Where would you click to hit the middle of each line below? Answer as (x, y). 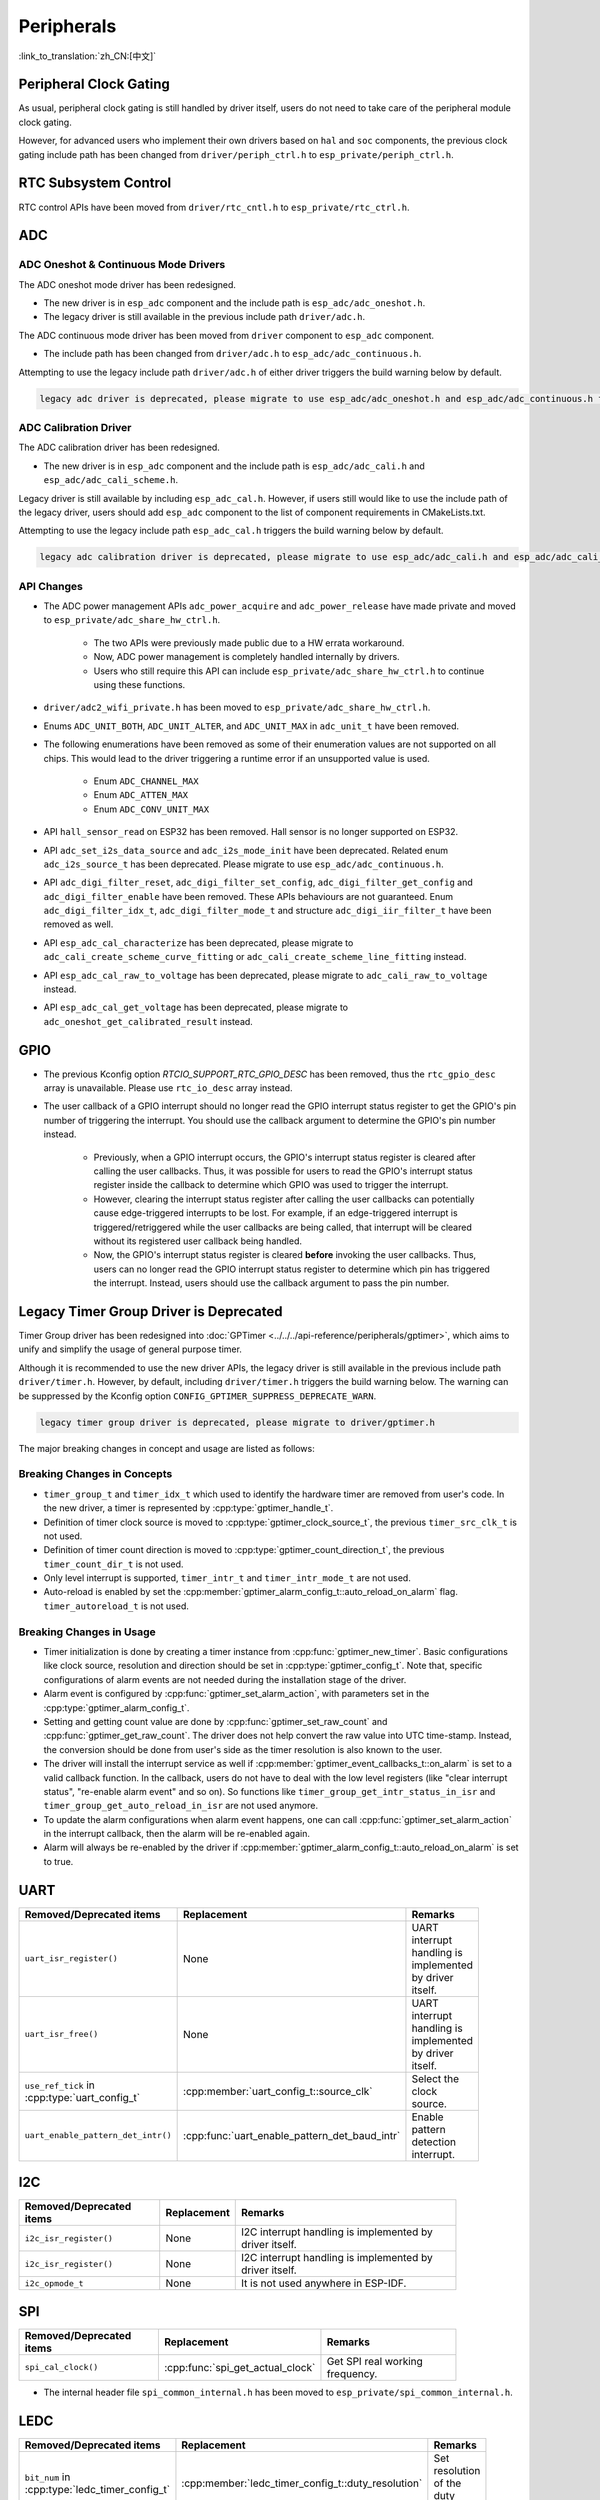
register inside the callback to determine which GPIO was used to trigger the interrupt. (271, 1185)
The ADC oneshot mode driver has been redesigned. (127, 284)
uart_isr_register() (71, 1958)
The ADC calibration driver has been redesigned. (119, 447)
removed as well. (78, 924)
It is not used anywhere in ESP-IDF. (324, 2283)
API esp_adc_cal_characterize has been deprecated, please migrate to (198, 942)
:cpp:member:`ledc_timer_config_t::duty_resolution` (302, 2483)
